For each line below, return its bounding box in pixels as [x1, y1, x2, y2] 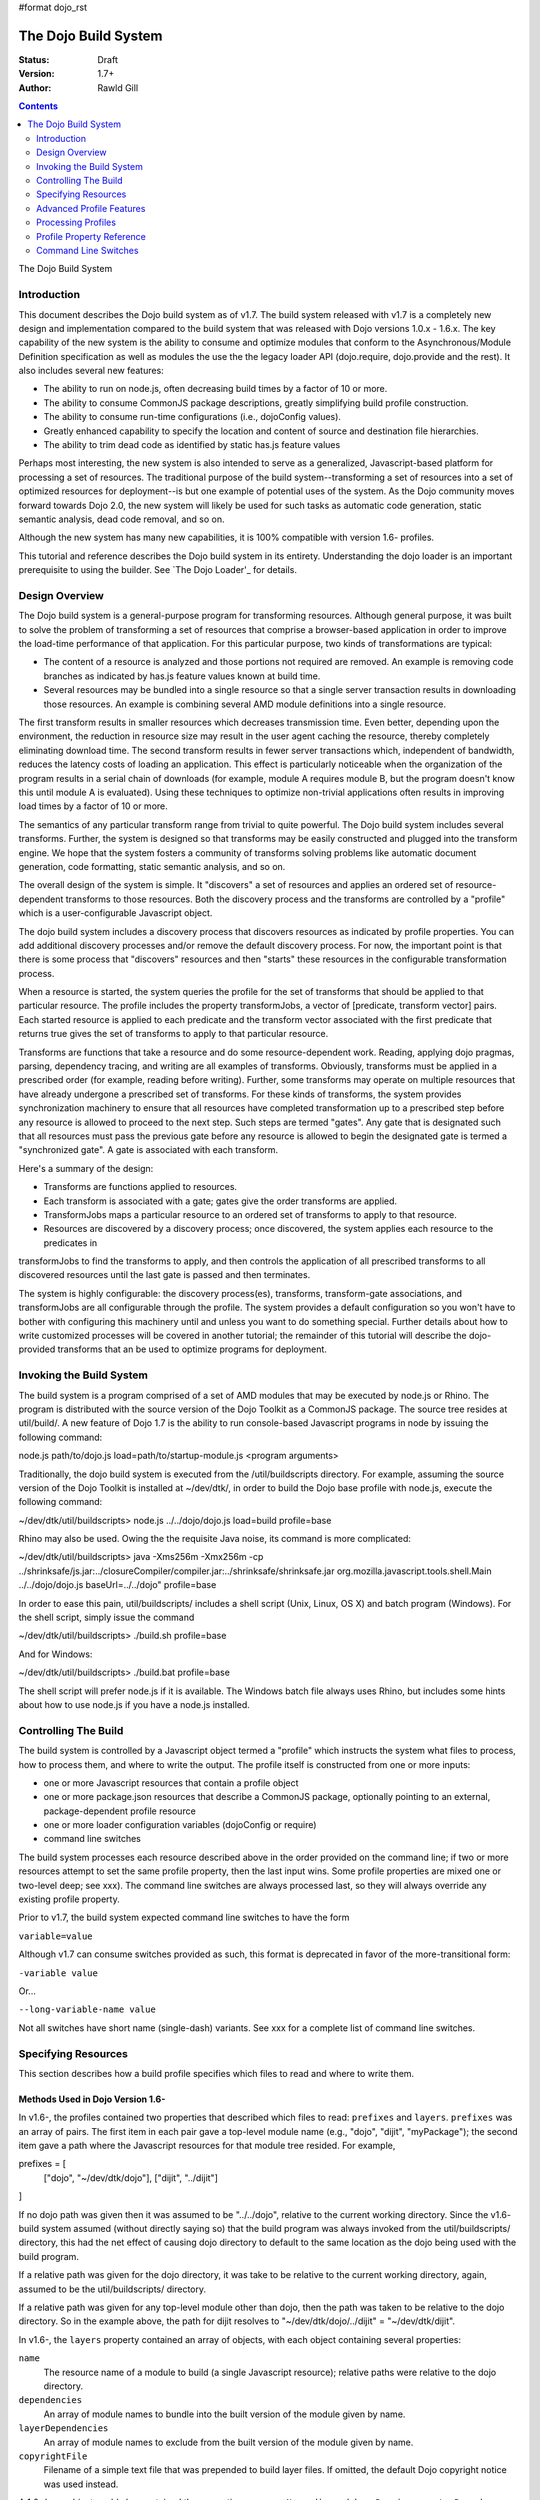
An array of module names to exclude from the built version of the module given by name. [43, 2436, 414, 2448]
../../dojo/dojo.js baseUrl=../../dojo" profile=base [18, 1579, 217, 1591]
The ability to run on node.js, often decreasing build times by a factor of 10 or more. [43, 383, 388, 395]
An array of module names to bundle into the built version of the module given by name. [43, 2408, 406, 2420]
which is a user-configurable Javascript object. [18, 907, 213, 919]
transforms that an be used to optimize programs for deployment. [57, 1343, 327, 1355]
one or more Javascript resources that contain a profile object [43, 1776, 299, 1789]
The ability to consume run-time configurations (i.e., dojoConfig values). [43, 411, 342, 423]
